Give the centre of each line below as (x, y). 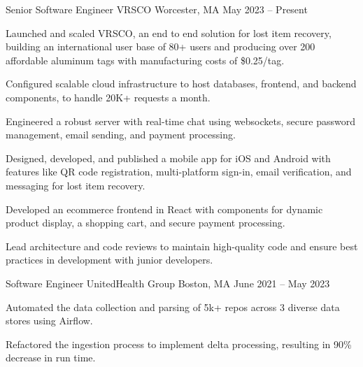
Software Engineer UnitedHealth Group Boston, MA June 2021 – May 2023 (168, 283)
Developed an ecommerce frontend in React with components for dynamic (164, 209)
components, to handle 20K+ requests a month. (108, 97)
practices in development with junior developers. (109, 260)
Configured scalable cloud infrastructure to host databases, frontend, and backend (181, 84)
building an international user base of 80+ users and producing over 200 (161, 46)
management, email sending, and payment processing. (121, 135)
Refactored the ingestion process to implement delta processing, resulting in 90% (179, 344)
